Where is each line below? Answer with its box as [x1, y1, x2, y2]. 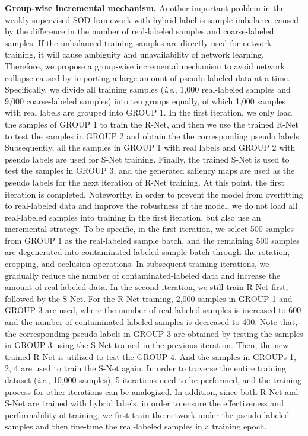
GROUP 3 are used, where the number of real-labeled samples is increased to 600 [5, 304, 301, 316]
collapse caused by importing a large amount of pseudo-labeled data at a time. [5, 71, 290, 84]
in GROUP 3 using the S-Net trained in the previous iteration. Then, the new [5, 339, 289, 351]
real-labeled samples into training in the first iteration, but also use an [5, 211, 261, 223]
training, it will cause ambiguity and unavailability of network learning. [5, 48, 264, 61]
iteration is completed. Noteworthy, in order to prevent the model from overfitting [5, 187, 303, 200]
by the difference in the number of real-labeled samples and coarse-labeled [5, 25, 274, 37]
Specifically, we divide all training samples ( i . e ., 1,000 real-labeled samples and [5, 83, 291, 96]
